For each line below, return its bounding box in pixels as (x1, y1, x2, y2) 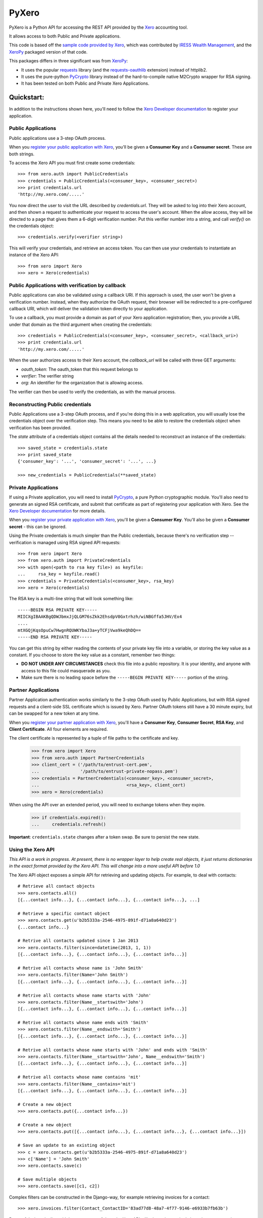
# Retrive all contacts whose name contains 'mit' (18, 1074, 141, 1080)
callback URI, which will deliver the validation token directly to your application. (9, 305, 168, 311)
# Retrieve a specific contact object (18, 911, 111, 916)
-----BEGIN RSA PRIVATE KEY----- (18, 607, 97, 612)
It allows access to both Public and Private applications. (9, 33, 121, 39)
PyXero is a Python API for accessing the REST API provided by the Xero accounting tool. (9, 24, 188, 30)
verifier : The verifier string (21, 373, 74, 379)
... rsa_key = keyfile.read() (18, 571, 100, 577)
